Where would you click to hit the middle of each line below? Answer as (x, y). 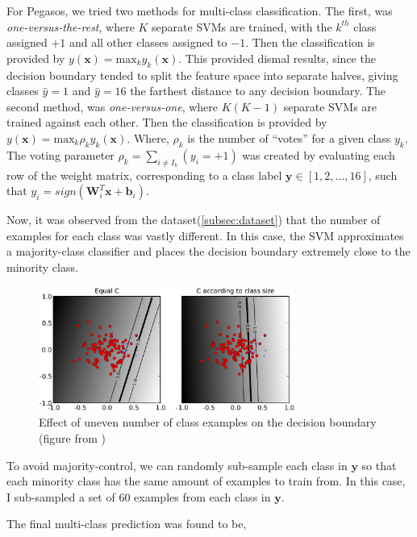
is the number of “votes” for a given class (289, 137)
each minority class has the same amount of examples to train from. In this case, (206, 481)
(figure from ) (72, 438)
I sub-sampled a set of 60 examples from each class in (139, 496)
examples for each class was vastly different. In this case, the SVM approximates (205, 235)
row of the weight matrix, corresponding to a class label (144, 175)
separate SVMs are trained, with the (242, 26)
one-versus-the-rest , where (71, 26)
